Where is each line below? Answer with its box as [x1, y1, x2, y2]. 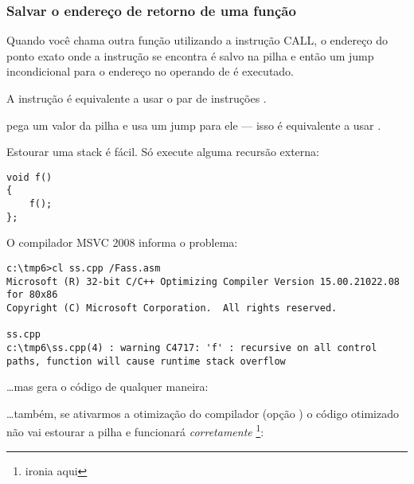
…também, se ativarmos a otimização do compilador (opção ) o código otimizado [6, 404, 399, 421]
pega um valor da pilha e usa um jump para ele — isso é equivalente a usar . [6, 116, 381, 133]
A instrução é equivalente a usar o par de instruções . [6, 90, 267, 106]
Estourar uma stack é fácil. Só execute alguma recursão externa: [6, 143, 319, 160]
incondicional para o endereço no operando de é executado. [6, 63, 295, 80]
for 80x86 [6, 289, 58, 301]
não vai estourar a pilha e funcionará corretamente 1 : [6, 421, 264, 440]
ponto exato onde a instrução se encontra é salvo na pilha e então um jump [6, 47, 374, 64]
